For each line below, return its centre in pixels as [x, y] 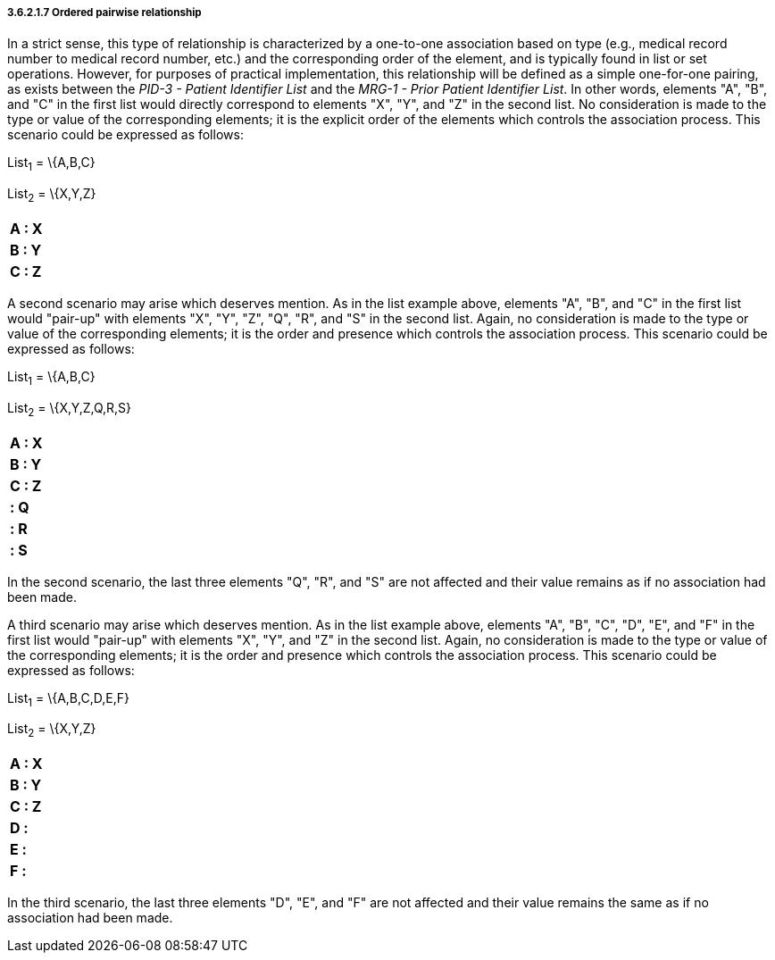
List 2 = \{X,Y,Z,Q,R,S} [70, 409]
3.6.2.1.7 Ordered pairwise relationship [104, 13]
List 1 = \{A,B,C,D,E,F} [68, 699]
